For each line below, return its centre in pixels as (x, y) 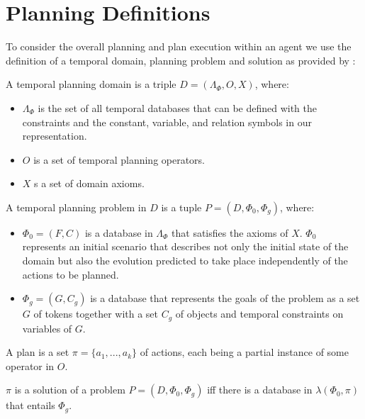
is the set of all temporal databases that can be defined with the (178, 107)
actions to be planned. (71, 274)
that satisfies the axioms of (230, 232)
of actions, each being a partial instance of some (244, 352)
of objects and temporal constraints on (259, 314)
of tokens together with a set (96, 314)
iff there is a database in (260, 390)
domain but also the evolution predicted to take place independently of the (185, 261)
